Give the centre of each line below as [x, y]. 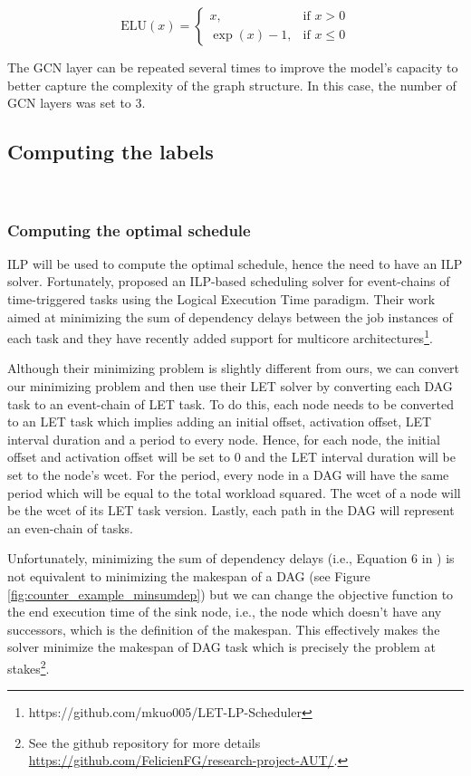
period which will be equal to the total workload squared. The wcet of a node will [234, 492]
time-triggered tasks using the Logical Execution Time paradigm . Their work [221, 298]
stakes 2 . [29, 666]
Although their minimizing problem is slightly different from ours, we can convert [234, 368]
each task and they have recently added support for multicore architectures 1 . [220, 336]
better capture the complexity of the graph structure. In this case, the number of [232, 85]
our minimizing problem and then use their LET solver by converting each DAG [230, 386]
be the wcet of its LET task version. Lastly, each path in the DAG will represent [231, 510]
